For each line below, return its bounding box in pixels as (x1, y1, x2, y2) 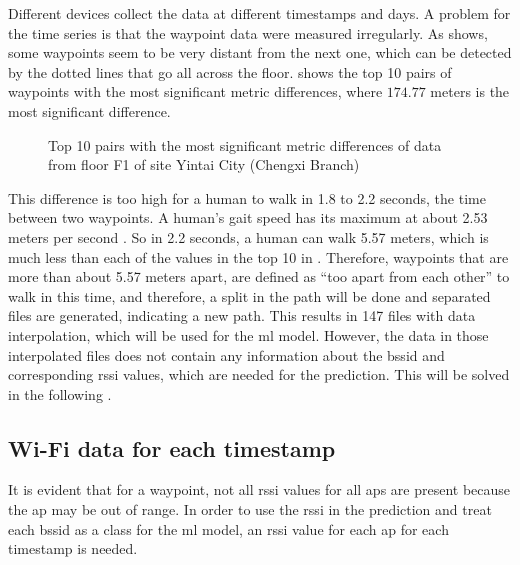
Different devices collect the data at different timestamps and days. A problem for (8, 3, 511, 23)
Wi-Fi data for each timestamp (8, 432, 336, 463)
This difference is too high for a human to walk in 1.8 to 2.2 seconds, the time (8, 187, 486, 208)
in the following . (8, 383, 112, 404)
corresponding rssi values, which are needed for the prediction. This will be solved (8, 364, 510, 385)
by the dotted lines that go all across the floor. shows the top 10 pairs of (8, 61, 452, 82)
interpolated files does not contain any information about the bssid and (8, 344, 445, 365)
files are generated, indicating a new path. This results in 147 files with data (8, 305, 476, 326)
